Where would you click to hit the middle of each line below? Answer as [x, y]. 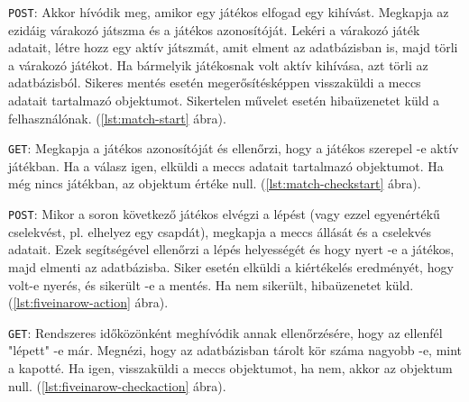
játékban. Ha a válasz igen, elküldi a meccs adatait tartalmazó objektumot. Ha [226, 165]
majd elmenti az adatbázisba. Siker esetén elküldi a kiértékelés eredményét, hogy [231, 266]
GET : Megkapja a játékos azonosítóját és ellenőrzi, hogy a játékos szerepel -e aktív [234, 148]
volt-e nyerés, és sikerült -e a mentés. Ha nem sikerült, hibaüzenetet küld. [211, 284]
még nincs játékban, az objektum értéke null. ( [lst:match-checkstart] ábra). [215, 183]
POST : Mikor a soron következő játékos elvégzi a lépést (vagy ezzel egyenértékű [224, 214]
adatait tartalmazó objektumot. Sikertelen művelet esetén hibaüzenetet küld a [224, 100]
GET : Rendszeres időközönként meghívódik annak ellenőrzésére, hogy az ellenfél [225, 332]
